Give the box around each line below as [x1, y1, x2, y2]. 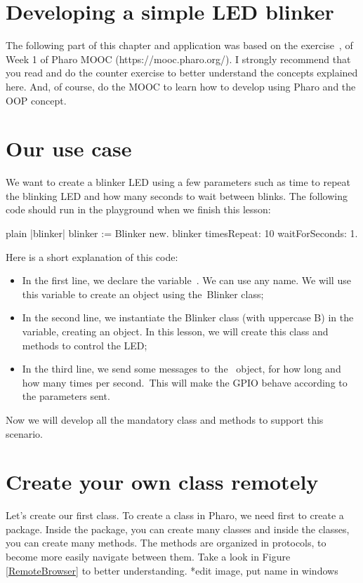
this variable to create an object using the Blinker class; [22, 286, 264, 301]
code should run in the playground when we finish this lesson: [6, 202, 271, 217]
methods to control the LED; [22, 337, 147, 352]
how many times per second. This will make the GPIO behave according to [22, 375, 348, 389]
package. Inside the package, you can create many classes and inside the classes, [6, 521, 350, 536]
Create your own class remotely [6, 467, 319, 496]
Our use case [6, 134, 132, 163]
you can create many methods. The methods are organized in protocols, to [6, 535, 326, 550]
